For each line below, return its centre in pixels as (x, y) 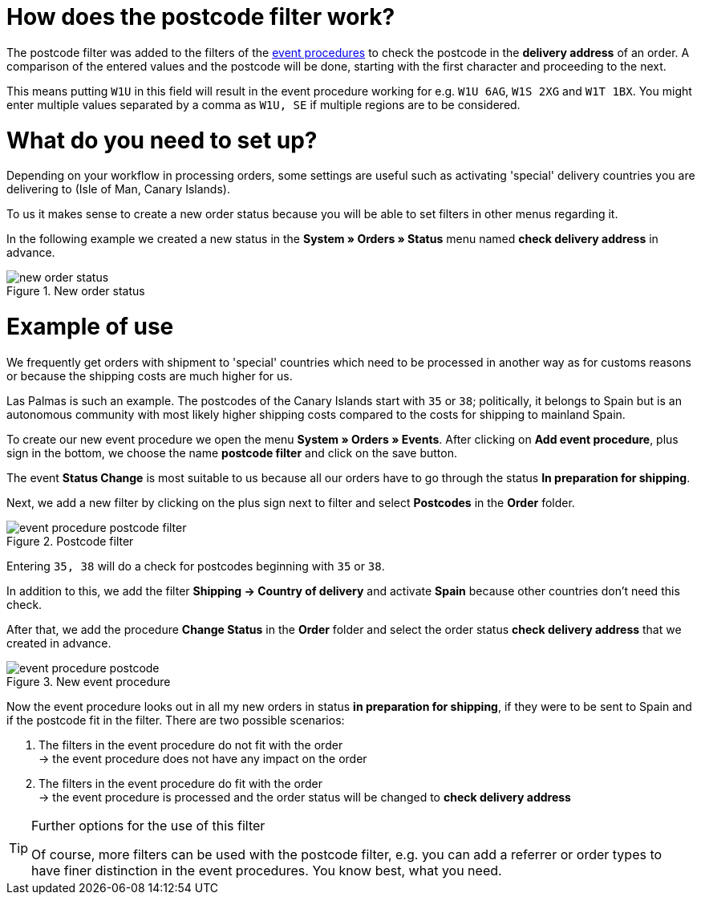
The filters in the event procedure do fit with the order (180, 783)
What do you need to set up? (162, 140)
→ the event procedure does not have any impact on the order (203, 758)
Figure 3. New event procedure (89, 681)
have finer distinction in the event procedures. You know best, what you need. (267, 870)
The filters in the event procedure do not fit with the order (191, 745)
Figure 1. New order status (76, 291)
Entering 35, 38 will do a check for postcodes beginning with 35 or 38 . (196, 566)
